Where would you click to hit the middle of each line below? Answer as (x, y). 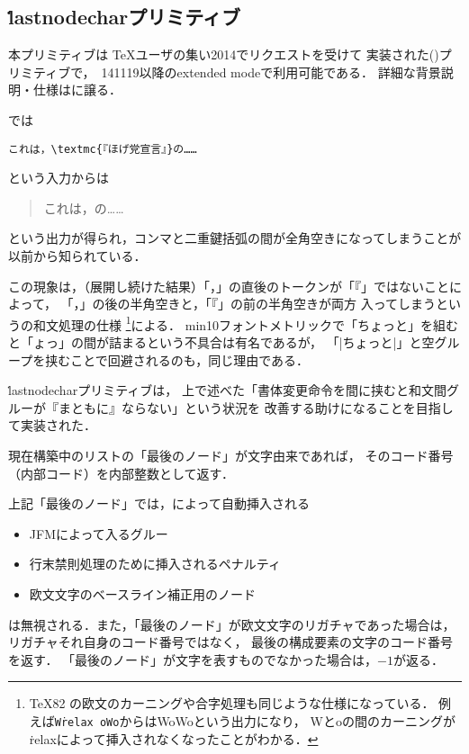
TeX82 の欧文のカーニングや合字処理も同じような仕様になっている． (232, 703)
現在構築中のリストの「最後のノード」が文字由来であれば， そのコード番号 (231, 456)
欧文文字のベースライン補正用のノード (143, 593)
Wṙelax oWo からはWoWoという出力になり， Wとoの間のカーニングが (255, 720)
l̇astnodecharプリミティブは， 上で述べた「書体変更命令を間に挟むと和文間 (227, 390)
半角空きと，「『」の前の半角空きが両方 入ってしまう (283, 304)
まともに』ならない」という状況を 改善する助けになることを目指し (256, 407)
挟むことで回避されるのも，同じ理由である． (177, 359)
